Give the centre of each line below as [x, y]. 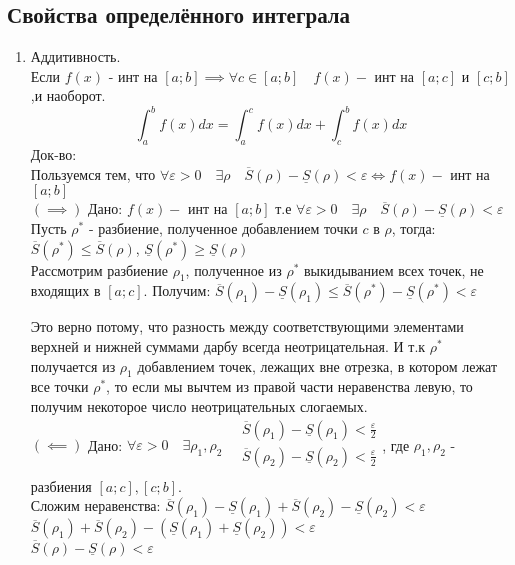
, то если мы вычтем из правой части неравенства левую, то [289, 386]
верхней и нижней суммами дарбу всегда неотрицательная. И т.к [228, 346]
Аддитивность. [75, 56]
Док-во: [53, 154]
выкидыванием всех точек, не [394, 269]
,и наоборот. [68, 95]
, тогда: [413, 228]
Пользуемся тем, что [93, 173]
